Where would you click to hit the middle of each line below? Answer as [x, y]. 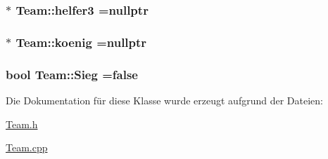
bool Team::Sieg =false [72, 74]
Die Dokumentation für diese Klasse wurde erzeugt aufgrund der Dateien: [164, 100]
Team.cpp [27, 147]
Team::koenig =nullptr [81, 42]
